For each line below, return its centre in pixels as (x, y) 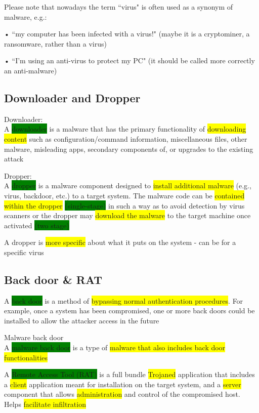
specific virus (24, 252)
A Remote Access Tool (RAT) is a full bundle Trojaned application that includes (129, 374)
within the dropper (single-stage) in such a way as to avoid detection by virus (124, 205)
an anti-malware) (31, 70)
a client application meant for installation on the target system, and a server (123, 384)
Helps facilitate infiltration (45, 404)
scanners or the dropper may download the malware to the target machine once (127, 215)
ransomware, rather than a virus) (55, 43)
